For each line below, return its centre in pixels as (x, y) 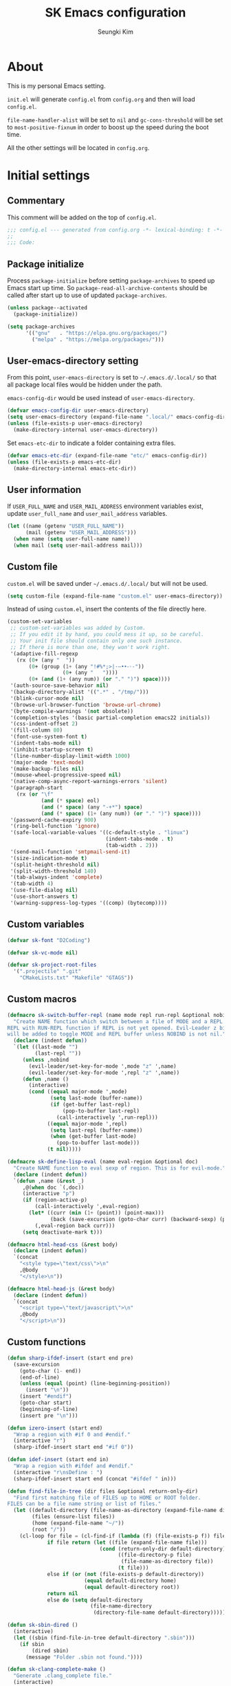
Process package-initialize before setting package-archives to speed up (111, 281)
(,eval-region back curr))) (75, 1225)
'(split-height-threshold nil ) (55, 864)
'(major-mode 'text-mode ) (47, 762)
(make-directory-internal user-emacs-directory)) (86, 430)
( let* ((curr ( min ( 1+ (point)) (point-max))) (97, 1213)
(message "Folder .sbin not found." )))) (84, 1657)
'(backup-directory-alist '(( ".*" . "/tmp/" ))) (79, 692)
